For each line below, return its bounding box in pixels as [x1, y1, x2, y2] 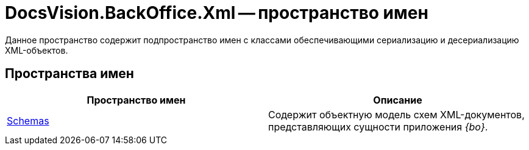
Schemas [7, 114, 49, 127]
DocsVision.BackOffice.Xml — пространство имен [5, 2, 428, 23]
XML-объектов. [5, 45, 68, 55]
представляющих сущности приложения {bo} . [268, 120, 488, 133]
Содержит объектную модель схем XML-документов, [268, 108, 525, 121]
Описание [373, 93, 422, 106]
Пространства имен [5, 66, 134, 82]
